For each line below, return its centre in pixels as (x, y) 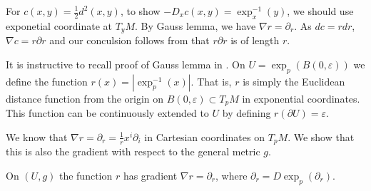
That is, (214, 81)
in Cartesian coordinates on (204, 136)
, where (232, 175)
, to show (140, 11)
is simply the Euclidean (294, 81)
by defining (247, 113)
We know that (37, 136)
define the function (47, 81)
